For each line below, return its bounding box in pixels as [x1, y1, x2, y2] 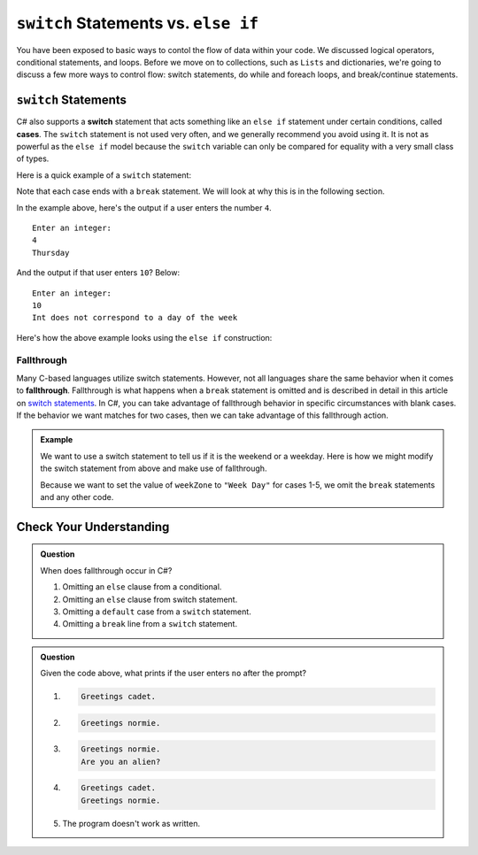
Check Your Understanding [16, 519, 170, 535]
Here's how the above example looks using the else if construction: [16, 332, 273, 343]
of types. [16, 153, 50, 164]
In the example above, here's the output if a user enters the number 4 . [16, 202, 272, 212]
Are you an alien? [81, 757, 161, 766]
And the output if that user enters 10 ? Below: [16, 267, 181, 278]
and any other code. [40, 491, 114, 502]
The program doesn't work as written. [62, 818, 201, 828]
